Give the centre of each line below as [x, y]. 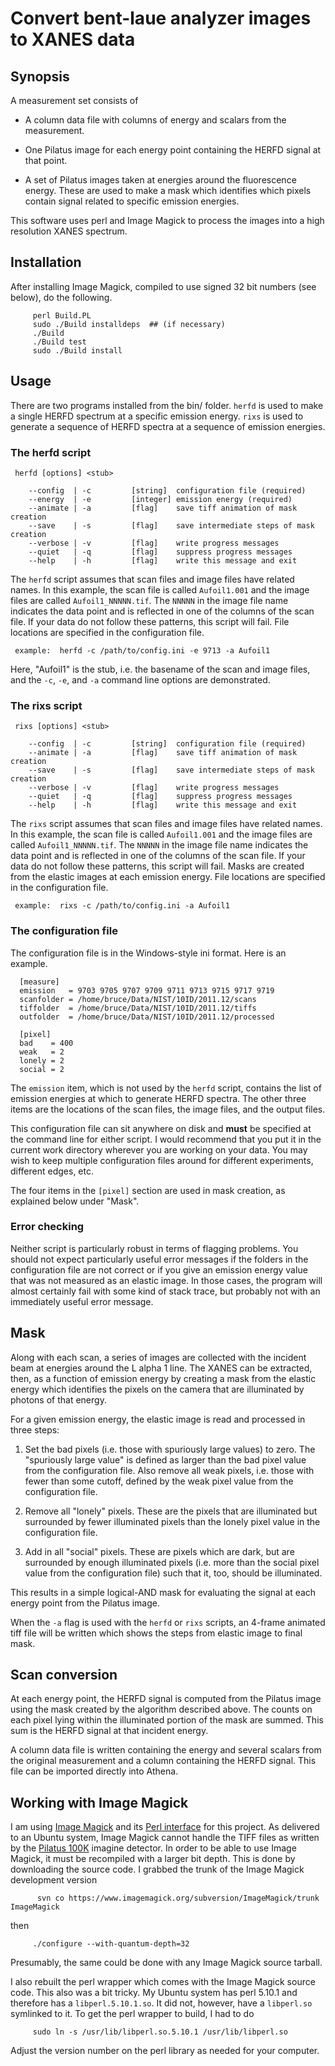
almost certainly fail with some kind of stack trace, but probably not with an [165, 1291]
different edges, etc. [52, 1171]
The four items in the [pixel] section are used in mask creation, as [148, 1190]
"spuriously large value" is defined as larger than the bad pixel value [165, 1459]
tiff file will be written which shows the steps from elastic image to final [156, 1633]
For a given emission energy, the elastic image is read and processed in [158, 1419]
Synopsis [40, 76]
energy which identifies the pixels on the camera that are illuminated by [157, 1389]
